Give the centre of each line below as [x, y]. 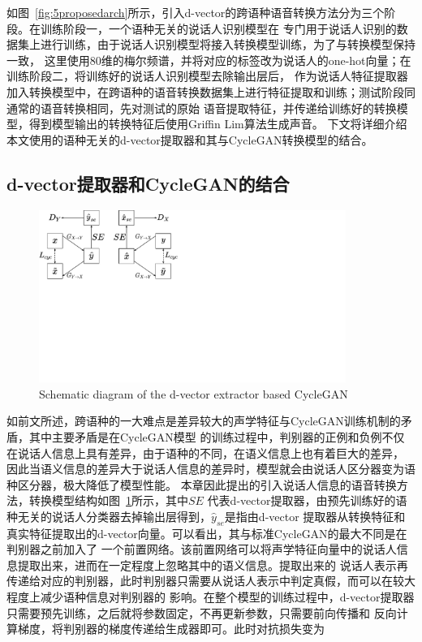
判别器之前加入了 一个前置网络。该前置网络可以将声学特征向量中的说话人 [202, 549]
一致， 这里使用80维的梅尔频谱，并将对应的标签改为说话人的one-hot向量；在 [209, 60]
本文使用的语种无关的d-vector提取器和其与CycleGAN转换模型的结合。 [190, 139]
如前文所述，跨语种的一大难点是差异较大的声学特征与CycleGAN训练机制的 [204, 421]
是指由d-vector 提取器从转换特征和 [315, 516]
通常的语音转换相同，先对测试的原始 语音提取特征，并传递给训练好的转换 [202, 108]
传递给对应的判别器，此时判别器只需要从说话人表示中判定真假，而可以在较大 [211, 581]
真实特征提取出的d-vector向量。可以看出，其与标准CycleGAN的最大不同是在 [207, 533]
